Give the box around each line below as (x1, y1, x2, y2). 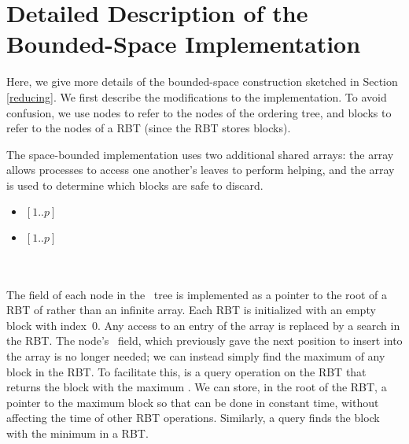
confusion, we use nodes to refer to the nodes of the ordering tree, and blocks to (6, 104, 392, 120)
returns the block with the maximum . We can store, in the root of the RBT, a (6, 379, 387, 395)
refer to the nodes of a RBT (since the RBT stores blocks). (6, 120, 291, 136)
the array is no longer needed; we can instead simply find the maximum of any (6, 348, 385, 364)
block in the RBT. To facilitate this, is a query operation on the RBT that (6, 363, 367, 379)
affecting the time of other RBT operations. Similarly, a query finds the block (6, 409, 380, 426)
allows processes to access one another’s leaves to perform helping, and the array (6, 161, 395, 178)
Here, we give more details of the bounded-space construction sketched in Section (6, 73, 398, 90)
